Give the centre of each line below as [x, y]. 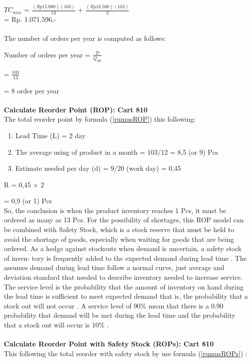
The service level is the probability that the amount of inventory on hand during [124, 286]
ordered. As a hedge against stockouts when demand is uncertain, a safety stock [123, 248]
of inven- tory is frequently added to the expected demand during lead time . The [125, 258]
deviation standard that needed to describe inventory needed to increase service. [123, 277]
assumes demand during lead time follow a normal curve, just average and [114, 267]
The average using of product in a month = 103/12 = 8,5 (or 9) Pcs [117, 152]
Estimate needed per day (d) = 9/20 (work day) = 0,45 [98, 168]
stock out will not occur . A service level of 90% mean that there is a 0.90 [114, 305]
